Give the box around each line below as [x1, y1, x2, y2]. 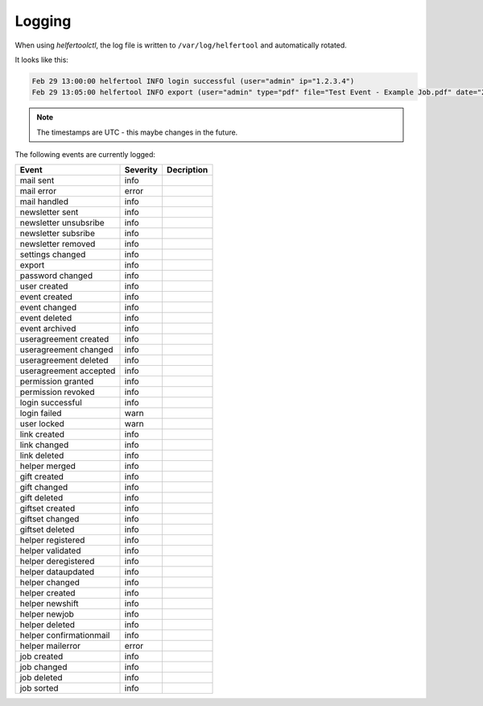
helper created [19, 588, 76, 599]
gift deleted [19, 492, 64, 504]
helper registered [19, 534, 85, 546]
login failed [19, 408, 62, 419]
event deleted [19, 313, 72, 324]
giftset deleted [19, 524, 75, 535]
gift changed [19, 482, 68, 493]
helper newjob [19, 608, 74, 620]
